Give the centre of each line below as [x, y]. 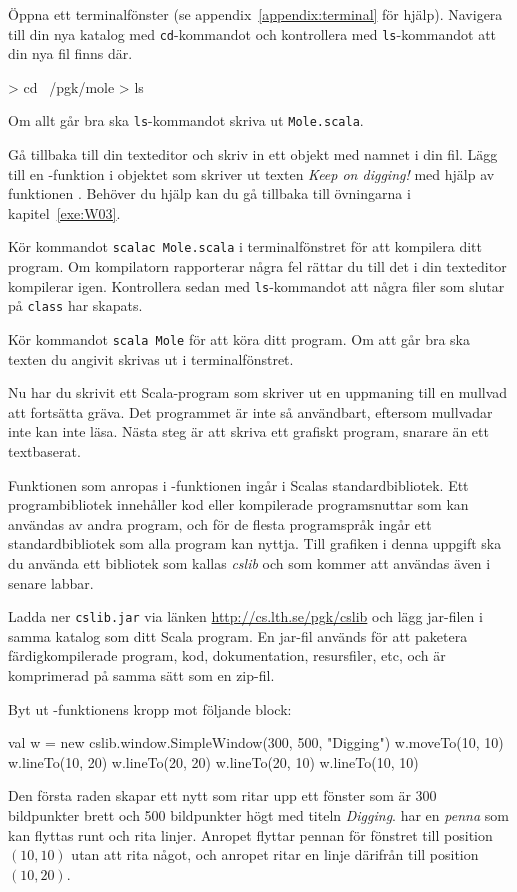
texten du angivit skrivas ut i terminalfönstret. [151, 358]
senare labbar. [51, 582]
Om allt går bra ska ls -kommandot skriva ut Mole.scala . [186, 120]
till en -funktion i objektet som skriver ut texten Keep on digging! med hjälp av [251, 173]
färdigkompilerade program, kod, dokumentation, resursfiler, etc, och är [227, 655]
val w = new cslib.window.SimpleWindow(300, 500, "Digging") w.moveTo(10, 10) [256, 742]
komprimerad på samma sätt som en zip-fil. [141, 675]
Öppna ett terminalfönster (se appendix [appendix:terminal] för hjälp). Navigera [255, 14]
